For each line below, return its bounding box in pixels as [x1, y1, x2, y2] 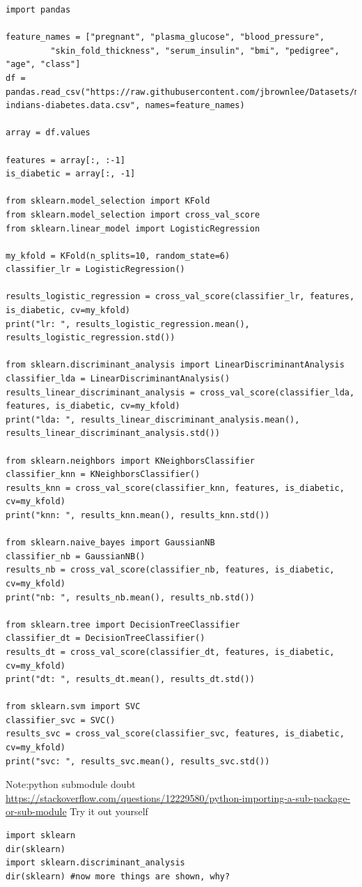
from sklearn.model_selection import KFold [6, 196, 210, 206]
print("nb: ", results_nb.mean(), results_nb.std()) [6, 592, 255, 602]
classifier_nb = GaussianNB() [6, 551, 145, 561]
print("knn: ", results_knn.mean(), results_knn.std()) [6, 510, 270, 520]
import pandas [6, 5, 71, 15]
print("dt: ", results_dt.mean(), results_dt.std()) [6, 674, 255, 685]
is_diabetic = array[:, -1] [6, 169, 136, 179]
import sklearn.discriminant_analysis [6, 858, 185, 868]
